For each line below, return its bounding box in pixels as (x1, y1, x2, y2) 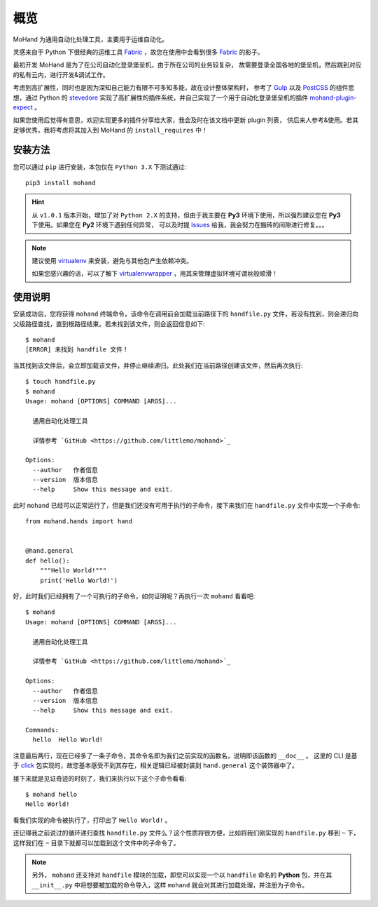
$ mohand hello (25, 791, 78, 799)
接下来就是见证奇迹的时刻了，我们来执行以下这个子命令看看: (13, 774, 187, 782)
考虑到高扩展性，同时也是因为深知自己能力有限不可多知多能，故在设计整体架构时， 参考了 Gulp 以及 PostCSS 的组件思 (13, 83, 355, 92)
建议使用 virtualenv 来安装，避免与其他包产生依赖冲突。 (31, 256, 192, 264)
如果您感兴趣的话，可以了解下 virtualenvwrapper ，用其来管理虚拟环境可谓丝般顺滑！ (31, 269, 278, 278)
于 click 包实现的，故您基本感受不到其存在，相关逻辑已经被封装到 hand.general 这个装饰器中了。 (13, 761, 299, 770)
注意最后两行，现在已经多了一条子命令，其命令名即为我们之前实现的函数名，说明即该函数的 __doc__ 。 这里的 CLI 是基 (13, 751, 358, 760)
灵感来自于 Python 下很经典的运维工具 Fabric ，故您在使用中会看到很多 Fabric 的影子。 (13, 48, 264, 56)
